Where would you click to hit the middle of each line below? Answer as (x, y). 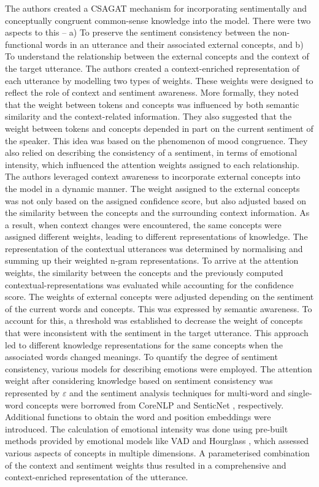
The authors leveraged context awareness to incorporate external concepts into (153, 176)
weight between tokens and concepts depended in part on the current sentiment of (159, 128)
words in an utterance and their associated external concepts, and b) (174, 44)
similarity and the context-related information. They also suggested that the (148, 116)
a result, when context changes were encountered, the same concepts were (143, 224)
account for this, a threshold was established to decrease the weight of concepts (154, 320)
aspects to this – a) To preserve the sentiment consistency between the (138, 32)
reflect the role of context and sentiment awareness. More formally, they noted (152, 92)
